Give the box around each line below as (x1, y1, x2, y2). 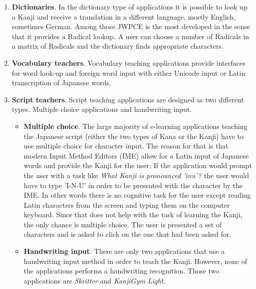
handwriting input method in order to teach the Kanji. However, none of (24, 255, 247, 266)
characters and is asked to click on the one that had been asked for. (24, 229, 231, 239)
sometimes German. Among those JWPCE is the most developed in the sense (12, 21, 250, 32)
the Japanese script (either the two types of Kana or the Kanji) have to (24, 130, 244, 141)
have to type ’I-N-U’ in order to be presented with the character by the (24, 180, 243, 190)
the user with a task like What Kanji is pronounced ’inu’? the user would (24, 170, 249, 180)
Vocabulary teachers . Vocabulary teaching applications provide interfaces (12, 57, 245, 68)
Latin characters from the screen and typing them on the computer (24, 199, 230, 210)
